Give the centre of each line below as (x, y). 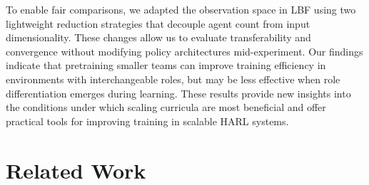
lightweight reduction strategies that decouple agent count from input (158, 23)
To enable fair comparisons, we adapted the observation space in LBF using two (181, 9)
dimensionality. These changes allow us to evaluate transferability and (158, 37)
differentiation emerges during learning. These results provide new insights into (178, 93)
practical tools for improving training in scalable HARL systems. (147, 121)
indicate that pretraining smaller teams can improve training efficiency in (166, 65)
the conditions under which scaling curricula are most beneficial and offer (166, 107)
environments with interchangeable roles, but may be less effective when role (173, 79)
